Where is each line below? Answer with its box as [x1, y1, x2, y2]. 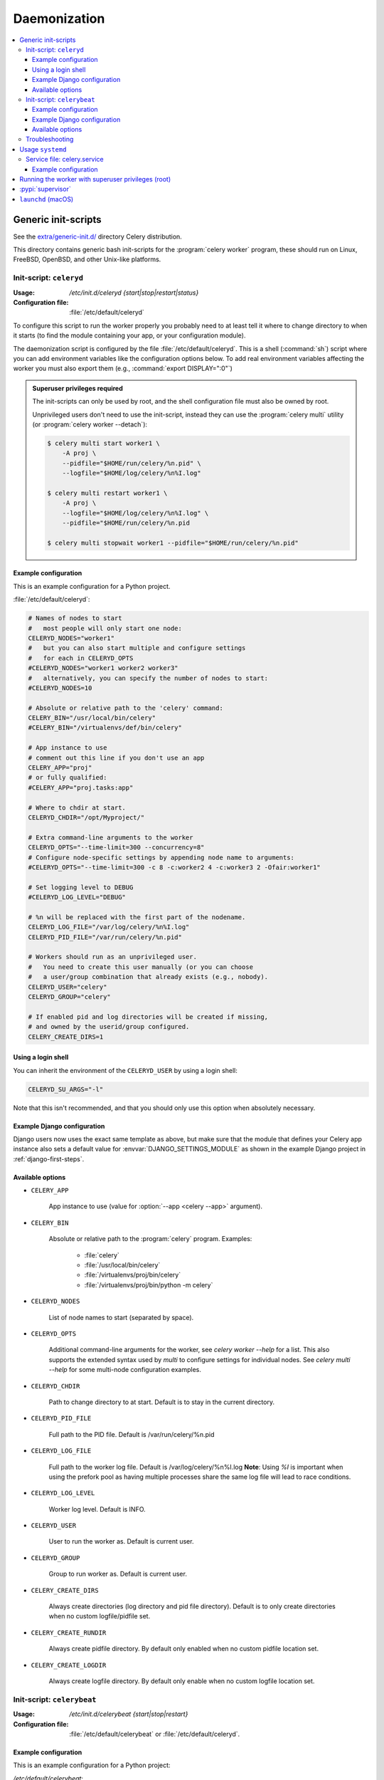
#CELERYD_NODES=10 [28, 684, 92, 692]
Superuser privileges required [32, 384, 124, 392]
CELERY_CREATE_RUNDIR [31, 1628, 107, 1637]
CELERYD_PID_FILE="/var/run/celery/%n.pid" [28, 933, 183, 941]
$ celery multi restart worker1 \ [47, 488, 168, 497]
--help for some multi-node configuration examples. [48, 1366, 202, 1374]
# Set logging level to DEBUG [28, 883, 134, 891]
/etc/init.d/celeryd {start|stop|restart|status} [69, 288, 199, 297]
